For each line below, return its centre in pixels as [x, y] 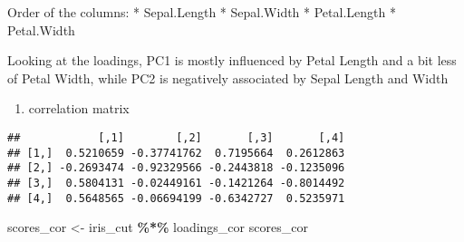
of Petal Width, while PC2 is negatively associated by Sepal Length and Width [228, 77]
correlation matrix [79, 108]
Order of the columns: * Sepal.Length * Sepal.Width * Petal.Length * [202, 12]
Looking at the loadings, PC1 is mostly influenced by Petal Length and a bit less [232, 60]
